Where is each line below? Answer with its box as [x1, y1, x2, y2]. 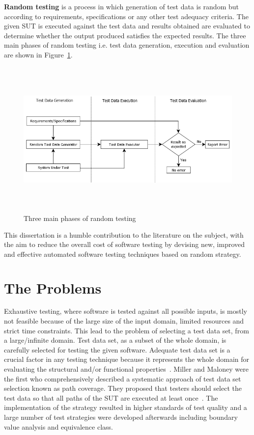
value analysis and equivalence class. [4, 421, 113, 432]
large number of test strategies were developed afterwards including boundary [4, 411, 238, 422]
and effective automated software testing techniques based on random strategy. [4, 248, 241, 259]
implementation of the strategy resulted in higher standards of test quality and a [4, 402, 247, 412]
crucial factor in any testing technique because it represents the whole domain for [4, 354, 250, 364]
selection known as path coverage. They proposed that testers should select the [4, 383, 242, 393]
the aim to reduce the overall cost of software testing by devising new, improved [4, 239, 245, 249]
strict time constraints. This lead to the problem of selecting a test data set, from [4, 325, 249, 335]
